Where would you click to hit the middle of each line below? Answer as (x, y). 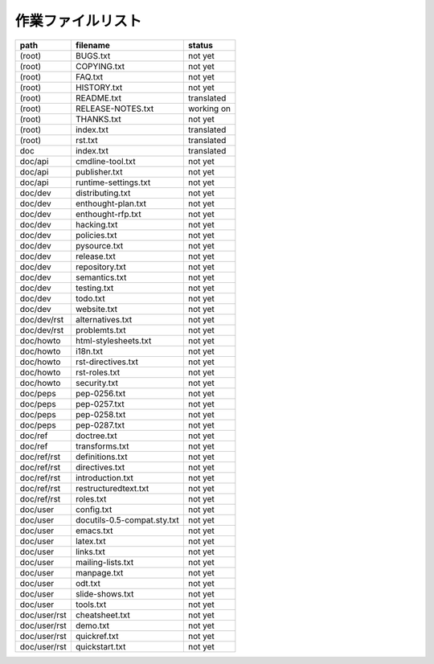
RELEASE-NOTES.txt (115, 109)
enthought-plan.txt (111, 203)
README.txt (98, 98)
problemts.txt (100, 330)
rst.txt (86, 140)
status (200, 45)
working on (209, 109)
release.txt (96, 256)
